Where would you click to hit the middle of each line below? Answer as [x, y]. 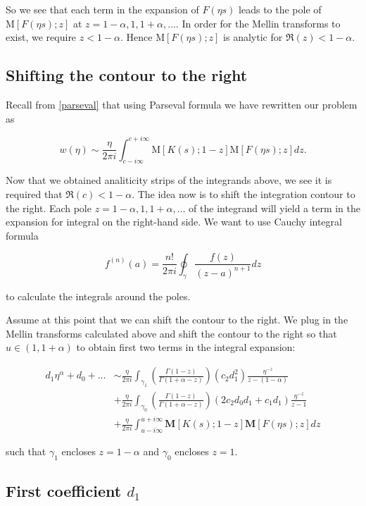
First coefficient [64, 491]
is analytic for [253, 37]
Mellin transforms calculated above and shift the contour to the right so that [171, 333]
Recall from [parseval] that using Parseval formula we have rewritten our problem [182, 104]
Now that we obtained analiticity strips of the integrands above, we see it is [169, 180]
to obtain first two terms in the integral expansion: [186, 347]
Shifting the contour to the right [127, 75]
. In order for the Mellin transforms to [258, 23]
